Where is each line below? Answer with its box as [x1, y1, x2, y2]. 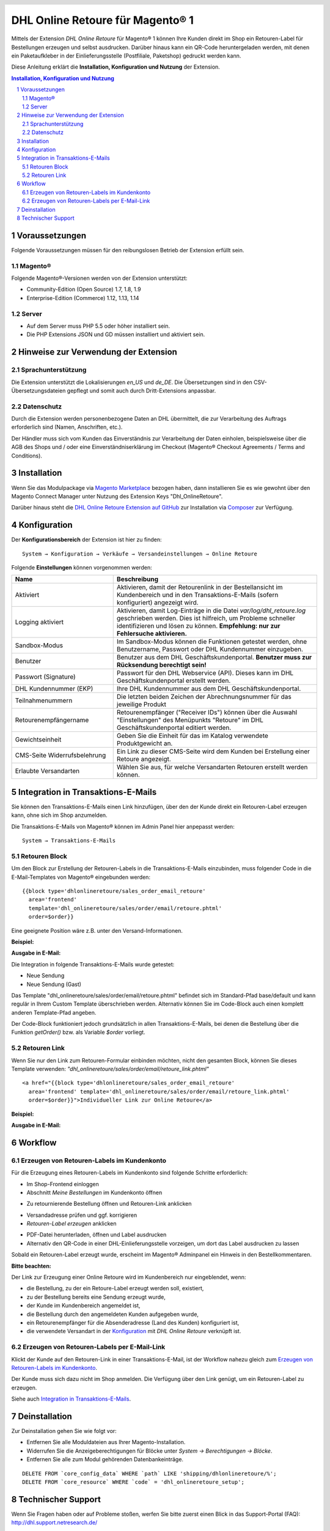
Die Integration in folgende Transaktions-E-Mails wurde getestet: [11, 960, 175, 968]
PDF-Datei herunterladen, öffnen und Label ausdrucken [26, 1231, 167, 1238]
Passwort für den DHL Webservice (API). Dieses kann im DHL [116, 669, 294, 677]
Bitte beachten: [11, 1262, 51, 1270]
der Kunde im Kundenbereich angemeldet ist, [26, 1302, 141, 1309]
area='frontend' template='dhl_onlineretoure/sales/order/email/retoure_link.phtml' [28, 1088, 290, 1095]
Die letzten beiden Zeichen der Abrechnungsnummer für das [116, 693, 291, 701]
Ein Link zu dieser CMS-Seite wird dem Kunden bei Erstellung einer [116, 747, 310, 756]
